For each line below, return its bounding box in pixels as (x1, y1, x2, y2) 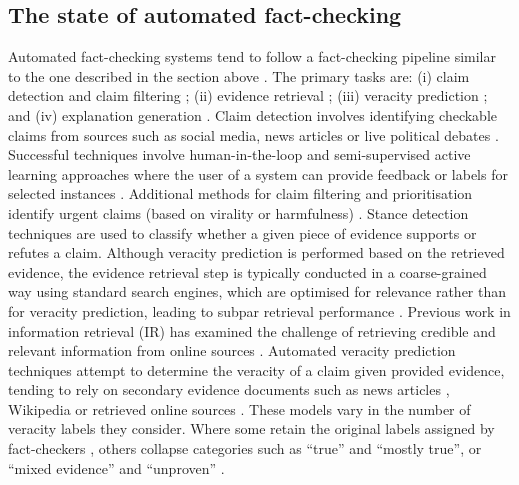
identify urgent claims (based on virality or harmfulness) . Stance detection (8, 202, 469, 223)
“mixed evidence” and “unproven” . (8, 457, 225, 478)
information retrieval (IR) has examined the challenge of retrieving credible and (8, 320, 496, 341)
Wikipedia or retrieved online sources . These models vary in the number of (8, 398, 471, 419)
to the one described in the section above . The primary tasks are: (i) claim (8, 65, 470, 86)
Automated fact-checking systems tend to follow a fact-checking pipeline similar (8, 46, 496, 67)
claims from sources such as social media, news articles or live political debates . (8, 124, 499, 145)
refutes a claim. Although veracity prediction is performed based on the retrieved (8, 242, 505, 263)
